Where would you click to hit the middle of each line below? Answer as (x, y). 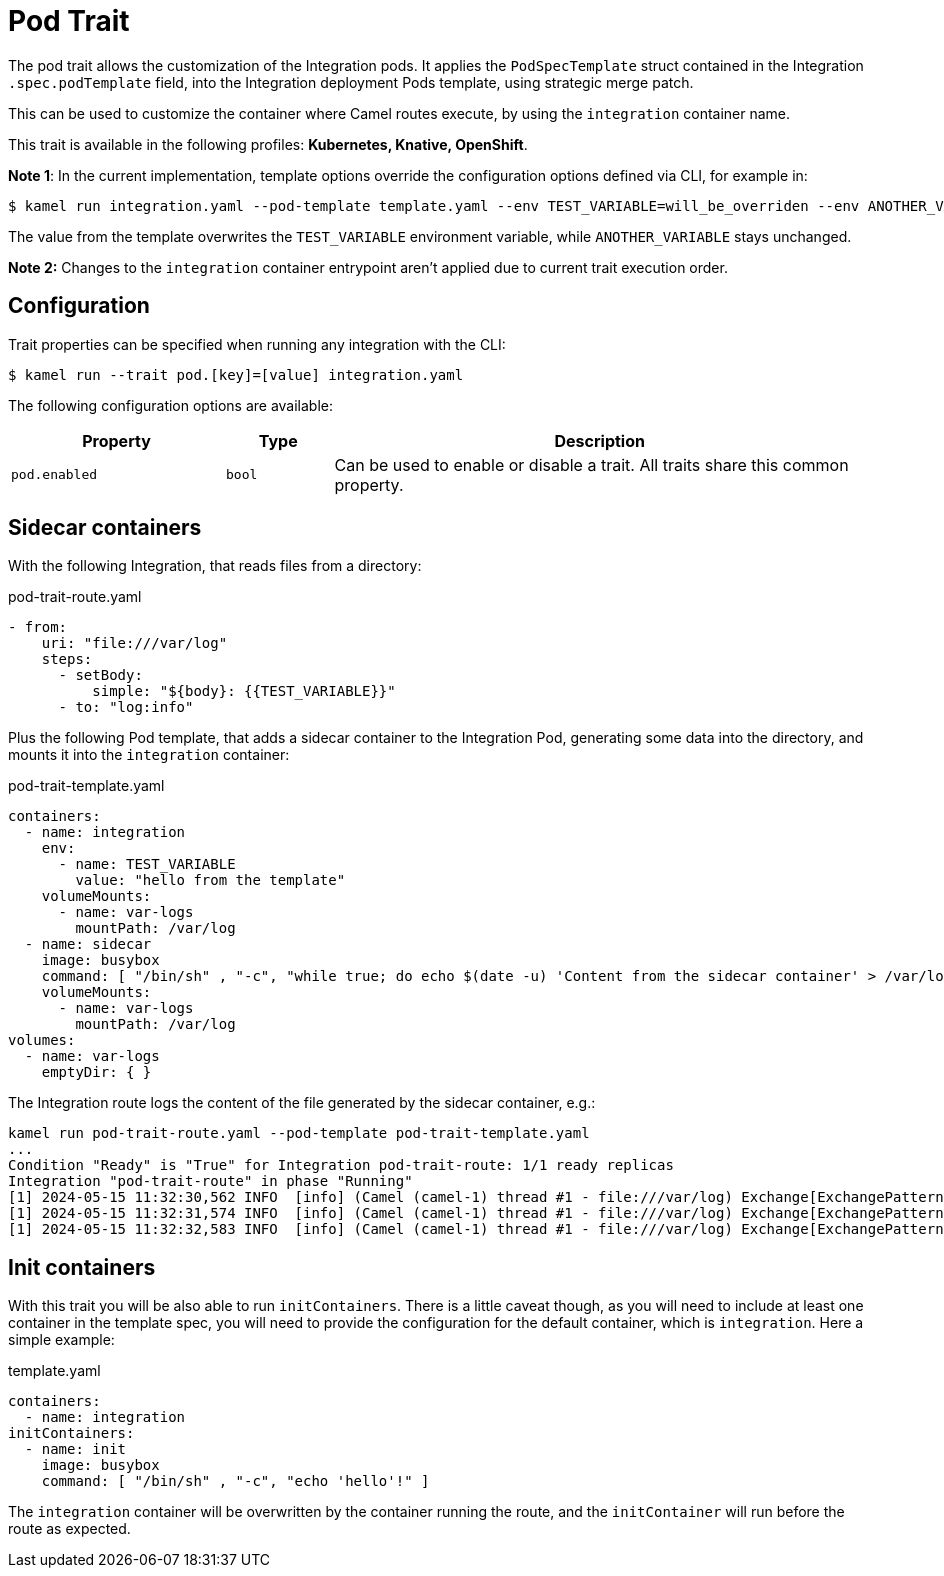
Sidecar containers (105, 528)
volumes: (42, 1040)
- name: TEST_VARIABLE (147, 864)
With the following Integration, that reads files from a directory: (215, 566)
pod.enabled (54, 475)
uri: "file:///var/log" (134, 643)
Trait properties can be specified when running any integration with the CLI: (257, 344)
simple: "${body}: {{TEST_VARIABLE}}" (244, 691)
